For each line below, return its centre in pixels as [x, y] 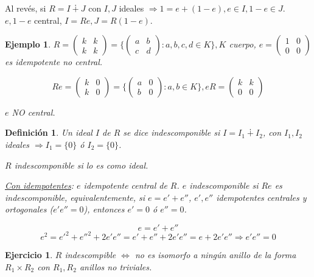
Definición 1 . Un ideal [49, 132]
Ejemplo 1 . [28, 44]
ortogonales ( [29, 209]
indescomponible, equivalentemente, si [75, 197]
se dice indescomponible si [172, 132]
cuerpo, [242, 44]
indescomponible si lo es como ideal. [81, 165]
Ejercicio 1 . [29, 255]
